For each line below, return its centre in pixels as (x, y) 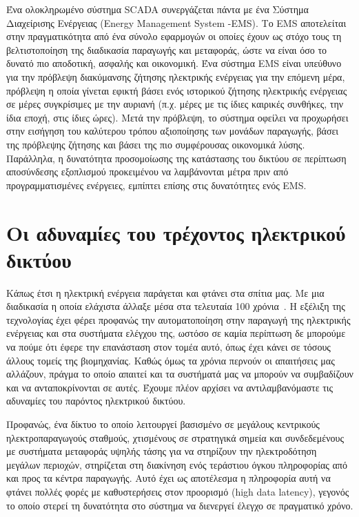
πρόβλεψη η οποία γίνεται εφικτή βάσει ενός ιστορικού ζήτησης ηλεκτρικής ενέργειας (177, 90)
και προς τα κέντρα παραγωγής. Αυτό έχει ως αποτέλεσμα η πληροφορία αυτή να (168, 478)
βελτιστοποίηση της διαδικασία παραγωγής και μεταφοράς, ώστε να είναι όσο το (167, 49)
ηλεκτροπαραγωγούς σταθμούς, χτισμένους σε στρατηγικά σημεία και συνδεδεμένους (175, 437)
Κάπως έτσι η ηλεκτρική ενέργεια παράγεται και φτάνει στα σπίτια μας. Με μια (165, 292)
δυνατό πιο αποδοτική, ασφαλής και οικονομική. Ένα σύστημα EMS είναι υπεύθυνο (174, 63)
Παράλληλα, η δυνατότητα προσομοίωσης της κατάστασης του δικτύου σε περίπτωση (176, 158)
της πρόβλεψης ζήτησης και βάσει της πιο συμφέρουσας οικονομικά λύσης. (156, 144)
